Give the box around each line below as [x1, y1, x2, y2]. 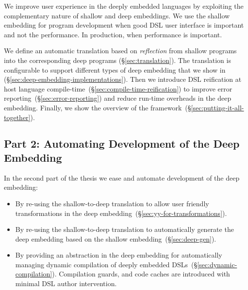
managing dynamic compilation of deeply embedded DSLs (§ [15, 259, 198, 269]
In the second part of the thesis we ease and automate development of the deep [4, 172, 240, 183]
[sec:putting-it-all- [191, 102, 244, 112]
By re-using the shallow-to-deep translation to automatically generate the [15, 224, 234, 234]
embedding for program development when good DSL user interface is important [4, 20, 244, 30]
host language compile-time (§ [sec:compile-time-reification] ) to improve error [4, 83, 232, 93]
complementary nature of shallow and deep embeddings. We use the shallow [4, 10, 230, 20]
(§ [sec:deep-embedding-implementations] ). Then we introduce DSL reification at [4, 74, 242, 84]
